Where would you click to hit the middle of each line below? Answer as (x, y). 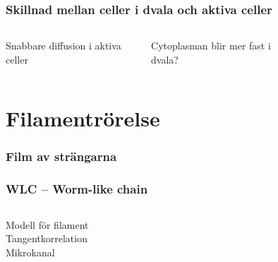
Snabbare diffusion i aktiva (64, 46)
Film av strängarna (61, 156)
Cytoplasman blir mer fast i (211, 46)
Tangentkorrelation (47, 238)
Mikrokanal (30, 252)
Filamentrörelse (83, 118)
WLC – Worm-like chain (77, 188)
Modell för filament (47, 224)
